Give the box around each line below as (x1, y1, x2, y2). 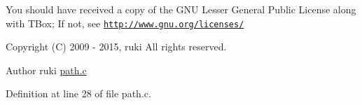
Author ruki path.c (6, 62, 87, 77)
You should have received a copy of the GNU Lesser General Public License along (6, 2, 356, 16)
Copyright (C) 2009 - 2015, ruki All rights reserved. (6, 39, 227, 54)
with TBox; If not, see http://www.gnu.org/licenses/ (6, 15, 244, 30)
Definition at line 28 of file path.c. (6, 86, 151, 101)
